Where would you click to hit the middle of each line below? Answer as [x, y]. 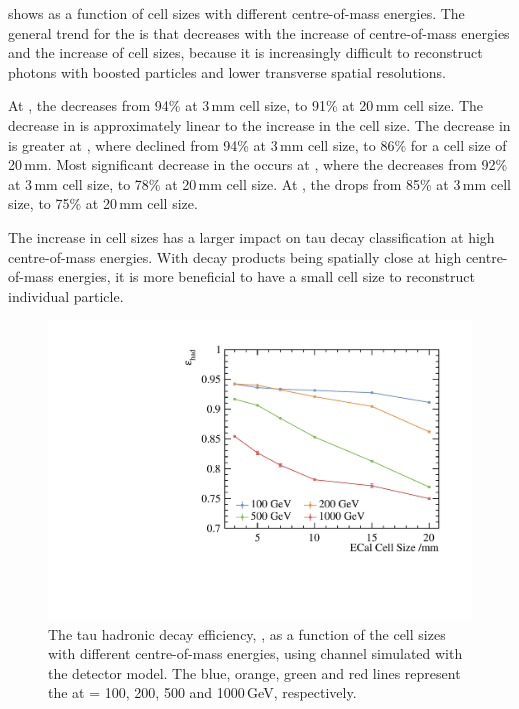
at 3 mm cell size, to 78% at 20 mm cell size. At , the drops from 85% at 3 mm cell [260, 183]
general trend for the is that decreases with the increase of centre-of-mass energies [259, 32]
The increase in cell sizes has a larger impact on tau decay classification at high [251, 236]
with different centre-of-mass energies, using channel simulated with [255, 653]
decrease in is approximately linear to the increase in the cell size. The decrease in [259, 124]
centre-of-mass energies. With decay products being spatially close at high [235, 256]
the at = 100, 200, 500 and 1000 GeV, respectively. [202, 692]
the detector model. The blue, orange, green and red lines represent [254, 672]
